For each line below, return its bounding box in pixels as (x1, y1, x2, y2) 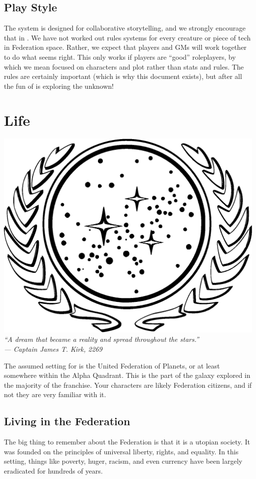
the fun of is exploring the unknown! (4, 80, 114, 91)
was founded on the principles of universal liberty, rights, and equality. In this (4, 446, 239, 456)
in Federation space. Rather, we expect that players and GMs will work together (4, 42, 247, 52)
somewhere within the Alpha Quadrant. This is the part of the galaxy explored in (4, 370, 251, 380)
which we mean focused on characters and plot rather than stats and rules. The (4, 61, 244, 72)
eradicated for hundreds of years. (4, 465, 103, 476)
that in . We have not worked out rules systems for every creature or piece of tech (4, 32, 251, 42)
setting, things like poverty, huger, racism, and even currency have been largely (4, 456, 243, 466)
